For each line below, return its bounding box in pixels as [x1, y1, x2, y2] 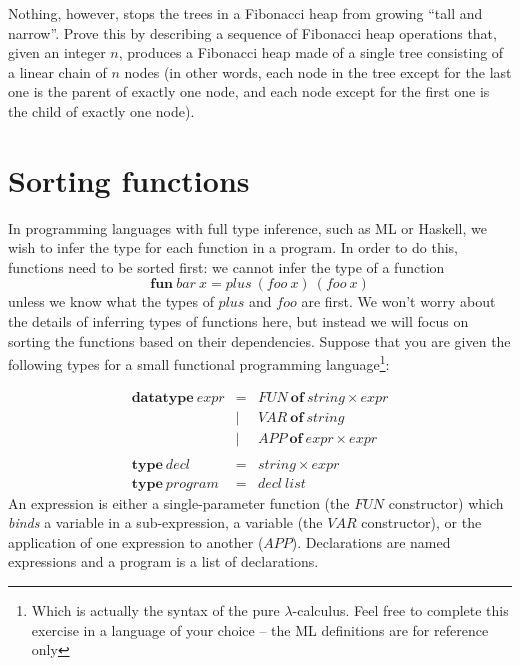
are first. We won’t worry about [301, 291, 496, 312]
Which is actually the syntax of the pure [31, 600, 280, 621]
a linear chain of [8, 61, 107, 82]
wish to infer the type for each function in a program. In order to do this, [8, 237, 458, 258]
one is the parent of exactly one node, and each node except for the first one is [8, 81, 490, 102]
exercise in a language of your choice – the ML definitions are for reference [31, 619, 489, 640]
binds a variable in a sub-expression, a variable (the [8, 512, 323, 533]
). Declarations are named [291, 531, 451, 552]
